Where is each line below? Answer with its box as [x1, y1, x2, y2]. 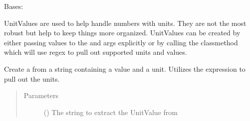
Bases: [4, 1, 23, 11]
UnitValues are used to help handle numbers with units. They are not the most [4, 17, 247, 28]
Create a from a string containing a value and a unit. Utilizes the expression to [4, 63, 246, 74]
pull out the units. [4, 73, 60, 84]
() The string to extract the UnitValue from [43, 107, 178, 117]
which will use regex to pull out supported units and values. [4, 47, 187, 57]
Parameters [23, 90, 58, 101]
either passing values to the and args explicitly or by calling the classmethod [4, 37, 238, 47]
